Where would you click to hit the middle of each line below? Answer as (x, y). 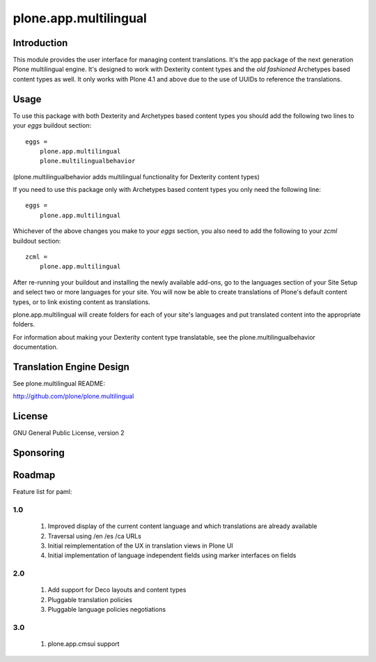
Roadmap (34, 475)
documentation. (36, 347)
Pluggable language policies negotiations (107, 610)
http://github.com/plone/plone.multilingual (73, 396)
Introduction (40, 43)
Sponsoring (39, 453)
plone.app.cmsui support (84, 644)
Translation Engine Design (71, 367)
